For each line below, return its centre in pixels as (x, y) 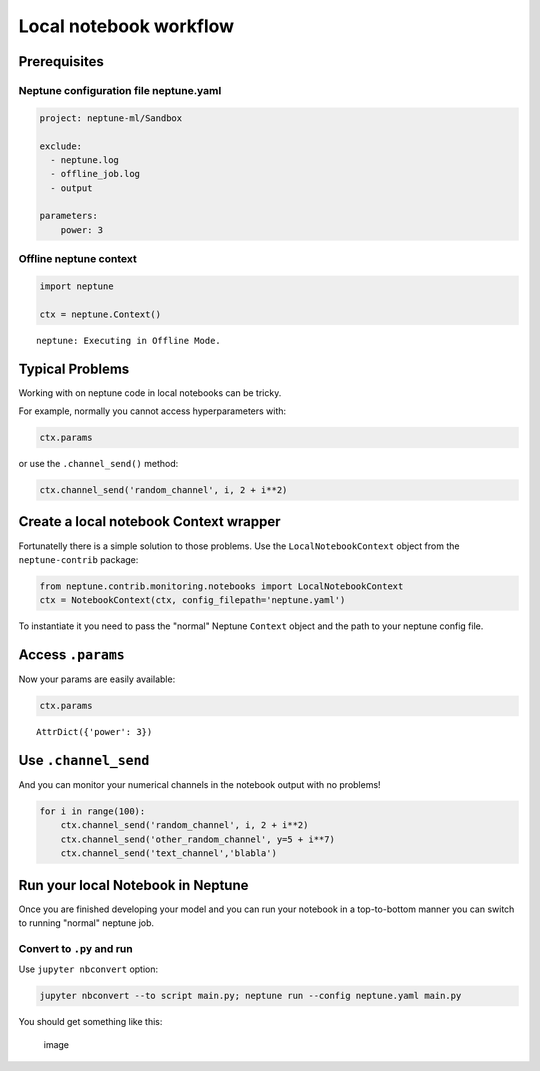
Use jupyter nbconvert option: (88, 969)
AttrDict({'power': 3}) (94, 732)
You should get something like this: (90, 1022)
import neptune (76, 286)
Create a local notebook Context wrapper (149, 521)
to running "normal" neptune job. (86, 923)
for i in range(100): (92, 811)
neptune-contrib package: (78, 559)
